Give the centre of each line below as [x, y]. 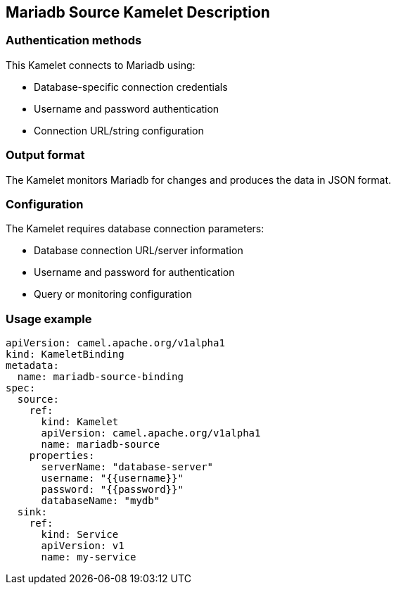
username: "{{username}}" [112, 478]
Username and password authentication [127, 108]
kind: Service [80, 535]
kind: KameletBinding [65, 354]
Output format [45, 155]
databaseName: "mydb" [101, 501]
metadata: [32, 366]
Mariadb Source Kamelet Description [138, 12]
